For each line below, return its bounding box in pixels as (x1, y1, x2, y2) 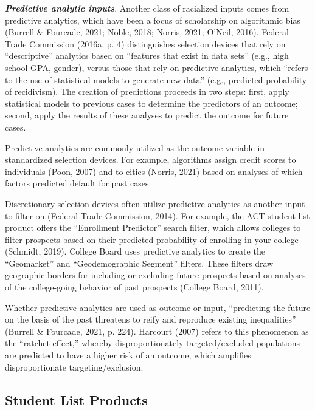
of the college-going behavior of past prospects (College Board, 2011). (5, 281, 264, 293)
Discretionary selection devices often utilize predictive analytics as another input (5, 197, 305, 210)
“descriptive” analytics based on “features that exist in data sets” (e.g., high (5, 49, 289, 62)
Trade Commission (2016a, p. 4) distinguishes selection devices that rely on (5, 37, 286, 50)
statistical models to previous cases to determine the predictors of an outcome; (5, 97, 298, 109)
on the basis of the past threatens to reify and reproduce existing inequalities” (5, 313, 296, 326)
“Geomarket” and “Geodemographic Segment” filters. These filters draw (5, 256, 274, 269)
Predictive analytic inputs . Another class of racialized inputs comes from (5, 2, 289, 14)
